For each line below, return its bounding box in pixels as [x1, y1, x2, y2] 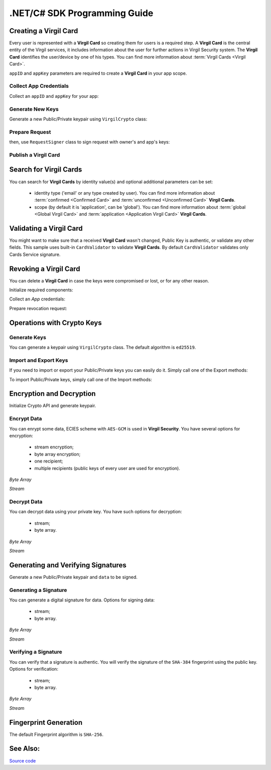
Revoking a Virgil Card [9, 264, 80, 273]
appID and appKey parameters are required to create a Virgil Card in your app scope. [9, 70, 187, 76]
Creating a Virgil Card [9, 27, 78, 35]
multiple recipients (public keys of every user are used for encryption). [34, 465, 180, 471]
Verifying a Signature [9, 649, 63, 656]
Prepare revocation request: [9, 305, 67, 311]
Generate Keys [9, 334, 46, 341]
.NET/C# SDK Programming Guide [9, 8, 154, 19]
